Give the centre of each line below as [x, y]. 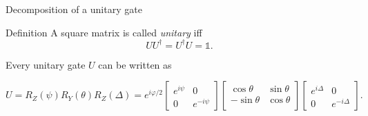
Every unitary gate [46, 64]
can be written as [135, 64]
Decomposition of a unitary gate [74, 9]
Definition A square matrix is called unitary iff [104, 32]
